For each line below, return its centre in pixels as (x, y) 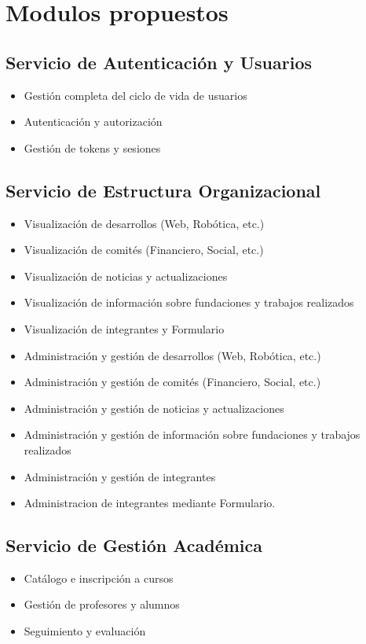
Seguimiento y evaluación (85, 631)
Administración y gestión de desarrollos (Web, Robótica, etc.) (172, 355)
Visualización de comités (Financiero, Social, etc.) (144, 250)
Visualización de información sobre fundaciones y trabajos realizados (189, 302)
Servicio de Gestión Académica (134, 545)
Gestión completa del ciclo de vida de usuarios (135, 95)
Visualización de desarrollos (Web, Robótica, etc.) (144, 223)
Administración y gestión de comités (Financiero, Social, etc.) (172, 382)
